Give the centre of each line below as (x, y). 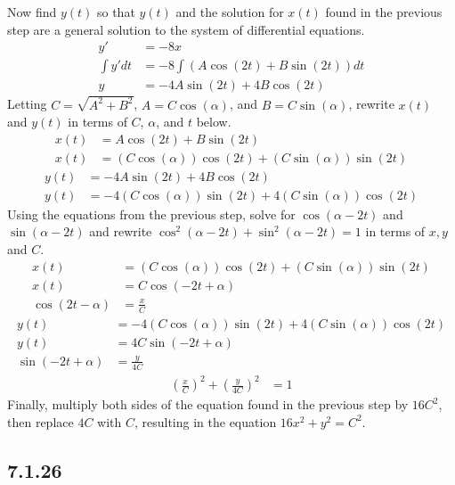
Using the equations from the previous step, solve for (151, 214)
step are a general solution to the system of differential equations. (186, 29)
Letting (27, 104)
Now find (32, 12)
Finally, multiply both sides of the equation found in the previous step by (208, 404)
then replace (41, 421)
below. (214, 122)
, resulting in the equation (205, 421)
